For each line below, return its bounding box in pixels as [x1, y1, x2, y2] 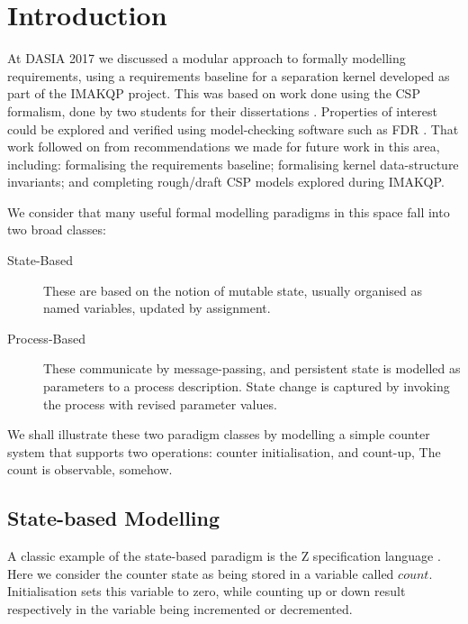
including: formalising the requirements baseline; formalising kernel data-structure [7, 154, 459, 173]
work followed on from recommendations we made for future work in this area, [7, 137, 440, 156]
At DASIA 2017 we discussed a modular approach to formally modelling [7, 49, 406, 68]
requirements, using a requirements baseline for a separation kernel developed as [7, 66, 450, 85]
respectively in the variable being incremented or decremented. [7, 599, 353, 618]
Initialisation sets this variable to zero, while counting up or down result [7, 582, 406, 601]
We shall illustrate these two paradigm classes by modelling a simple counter [7, 425, 430, 444]
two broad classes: [7, 220, 106, 239]
